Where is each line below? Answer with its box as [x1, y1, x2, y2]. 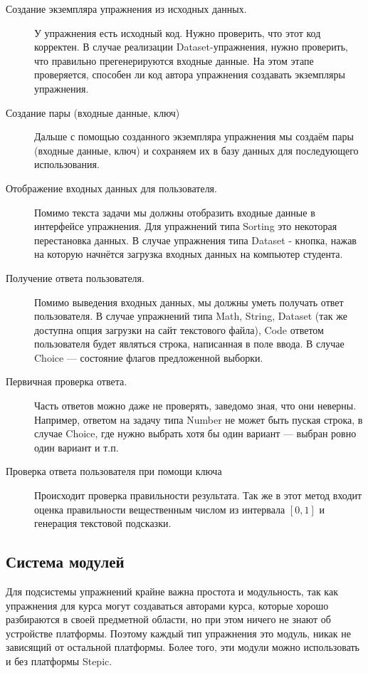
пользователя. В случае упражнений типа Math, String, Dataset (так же [34, 308, 347, 323]
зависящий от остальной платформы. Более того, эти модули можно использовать [6, 640, 360, 654]
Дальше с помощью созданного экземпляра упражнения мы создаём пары [34, 129, 354, 144]
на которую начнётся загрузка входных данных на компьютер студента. [34, 246, 343, 261]
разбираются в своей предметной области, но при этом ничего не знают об [6, 612, 331, 627]
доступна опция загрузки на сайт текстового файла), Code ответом [34, 322, 324, 337]
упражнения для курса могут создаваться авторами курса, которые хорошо [6, 598, 329, 612]
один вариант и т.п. [34, 439, 119, 454]
